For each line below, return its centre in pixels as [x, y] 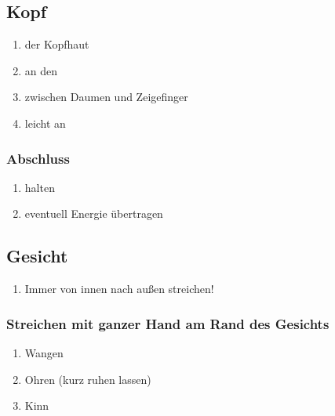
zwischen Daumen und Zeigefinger [106, 97]
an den [41, 70]
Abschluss [38, 158]
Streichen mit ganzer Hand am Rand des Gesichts [168, 323]
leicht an [45, 123]
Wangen [44, 353]
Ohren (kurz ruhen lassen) [88, 379]
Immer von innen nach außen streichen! [119, 289]
